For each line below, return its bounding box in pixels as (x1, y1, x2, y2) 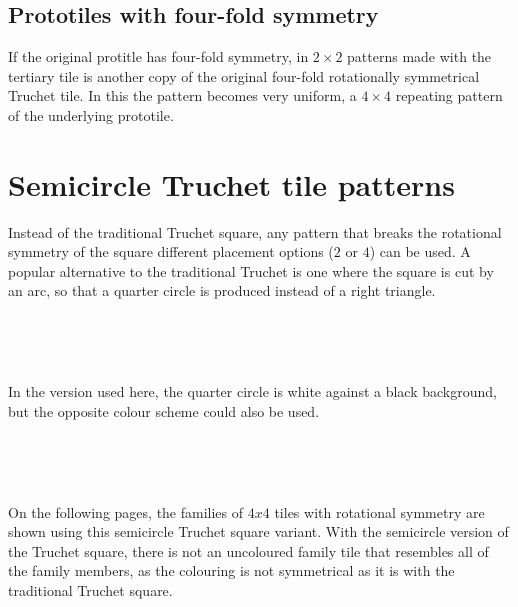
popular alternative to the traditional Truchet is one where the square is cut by (8, 260, 494, 281)
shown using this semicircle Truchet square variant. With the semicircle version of (8, 521, 509, 542)
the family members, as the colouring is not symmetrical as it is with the (8, 560, 455, 581)
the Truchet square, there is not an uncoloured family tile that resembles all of (8, 540, 489, 561)
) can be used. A (369, 241, 471, 262)
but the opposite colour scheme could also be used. (8, 400, 320, 421)
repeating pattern (395, 85, 503, 106)
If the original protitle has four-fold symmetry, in (8, 46, 309, 67)
